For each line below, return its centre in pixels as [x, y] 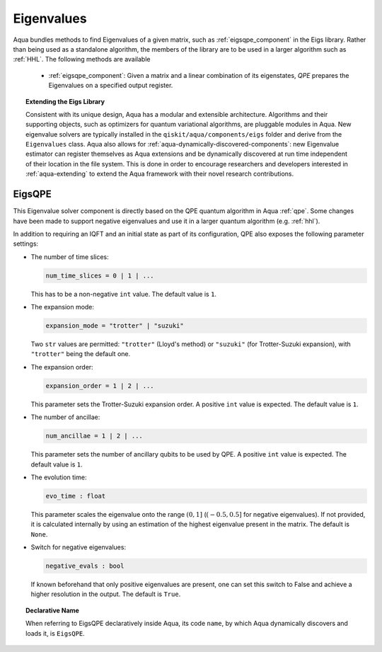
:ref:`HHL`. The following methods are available [82, 59]
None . [39, 534]
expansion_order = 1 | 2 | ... [100, 385]
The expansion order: [62, 367]
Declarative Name [52, 610]
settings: [26, 244]
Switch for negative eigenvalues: [79, 547]
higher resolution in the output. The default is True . [106, 594]
